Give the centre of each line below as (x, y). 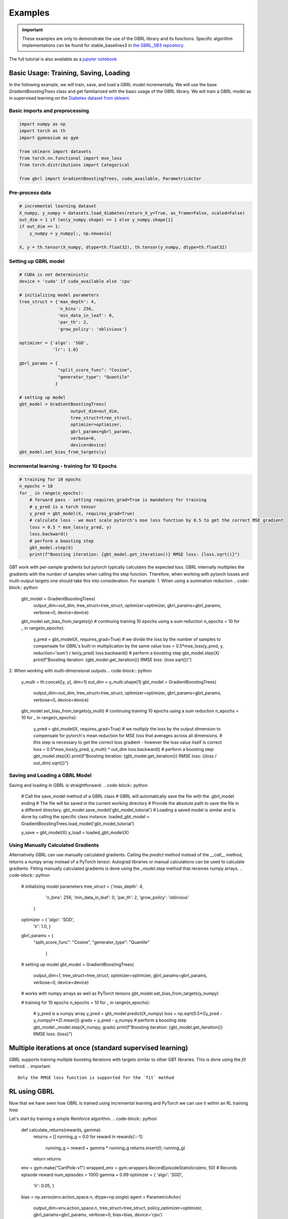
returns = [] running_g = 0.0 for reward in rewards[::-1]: (88, 1137)
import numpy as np (42, 124)
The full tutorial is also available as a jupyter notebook (63, 59)
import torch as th (42, 131)
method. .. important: (30, 1066)
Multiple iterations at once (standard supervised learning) (99, 1048)
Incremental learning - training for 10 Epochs (63, 466)
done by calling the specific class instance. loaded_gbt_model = (85, 817)
